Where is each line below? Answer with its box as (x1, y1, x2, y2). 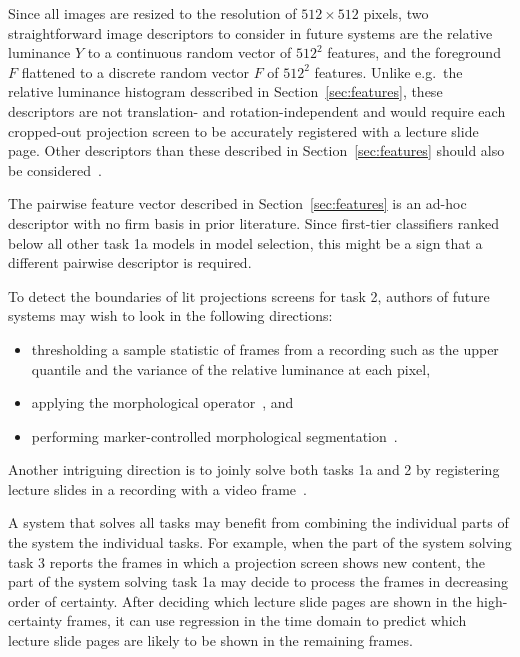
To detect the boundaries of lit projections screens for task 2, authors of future (8, 285, 490, 306)
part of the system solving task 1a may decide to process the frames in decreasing (8, 571, 509, 592)
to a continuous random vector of (87, 42, 292, 63)
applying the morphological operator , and (31, 392, 294, 413)
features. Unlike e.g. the (314, 61, 463, 82)
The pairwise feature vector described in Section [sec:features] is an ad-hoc (8, 193, 467, 214)
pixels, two (363, 3, 429, 23)
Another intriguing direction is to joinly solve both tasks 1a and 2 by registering (8, 459, 500, 480)
